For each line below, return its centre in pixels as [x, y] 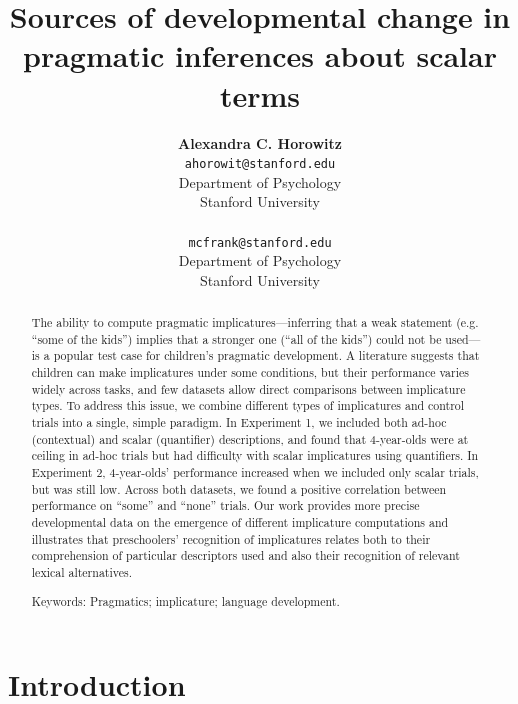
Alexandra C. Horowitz [260, 142]
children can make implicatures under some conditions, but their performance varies [250, 372]
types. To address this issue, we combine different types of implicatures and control [248, 405]
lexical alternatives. [81, 572]
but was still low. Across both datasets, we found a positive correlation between [239, 488]
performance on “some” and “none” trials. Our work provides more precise [225, 505]
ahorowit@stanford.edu [260, 164]
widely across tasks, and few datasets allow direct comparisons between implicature [248, 388]
